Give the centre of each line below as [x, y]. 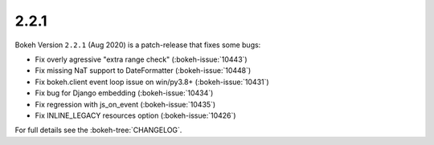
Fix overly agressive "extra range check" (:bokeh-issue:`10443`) [141, 59]
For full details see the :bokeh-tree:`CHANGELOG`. [98, 130]
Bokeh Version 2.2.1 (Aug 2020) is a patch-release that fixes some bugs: [138, 45]
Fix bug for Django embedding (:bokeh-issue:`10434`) [124, 93]
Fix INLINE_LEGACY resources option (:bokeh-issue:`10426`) [135, 115]
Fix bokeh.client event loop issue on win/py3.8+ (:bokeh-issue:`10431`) [152, 82]
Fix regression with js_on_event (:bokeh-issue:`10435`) [125, 104]
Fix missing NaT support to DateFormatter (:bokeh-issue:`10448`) [143, 70]
